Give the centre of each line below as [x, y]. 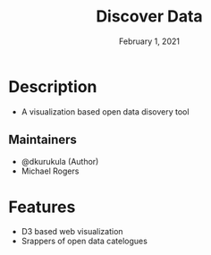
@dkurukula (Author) [60, 161]
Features [42, 207]
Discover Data [149, 17]
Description [53, 86]
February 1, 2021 [149, 41]
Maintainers [43, 140]
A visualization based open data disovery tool [105, 111]
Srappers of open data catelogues [84, 241]
